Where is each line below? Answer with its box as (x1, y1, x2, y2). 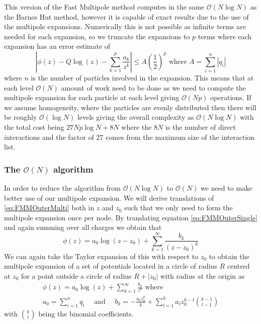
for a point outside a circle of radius (21, 270, 132, 281)
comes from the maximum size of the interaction (106, 131, 255, 142)
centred (227, 261, 250, 271)
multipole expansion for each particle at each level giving (4, 92, 180, 103)
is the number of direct (165, 121, 236, 132)
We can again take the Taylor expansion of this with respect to (4, 251, 199, 261)
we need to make (201, 182, 252, 193)
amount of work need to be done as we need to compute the (61, 82, 246, 93)
